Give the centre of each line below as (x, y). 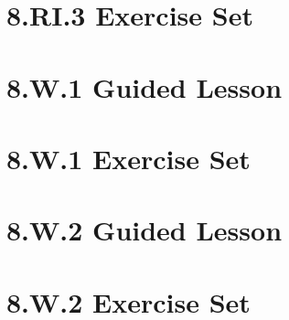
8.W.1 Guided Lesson (144, 86)
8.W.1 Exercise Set (128, 158)
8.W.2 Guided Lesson (144, 230)
